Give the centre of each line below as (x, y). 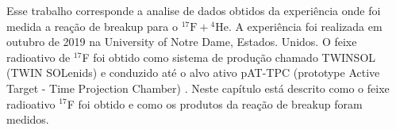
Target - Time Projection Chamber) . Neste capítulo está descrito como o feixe (198, 88)
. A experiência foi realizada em (305, 26)
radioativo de (38, 57)
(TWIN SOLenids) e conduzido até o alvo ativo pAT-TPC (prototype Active (193, 73)
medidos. (28, 119)
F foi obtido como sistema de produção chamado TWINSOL (229, 57)
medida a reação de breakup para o (92, 26)
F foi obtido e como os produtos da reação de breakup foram (215, 103)
